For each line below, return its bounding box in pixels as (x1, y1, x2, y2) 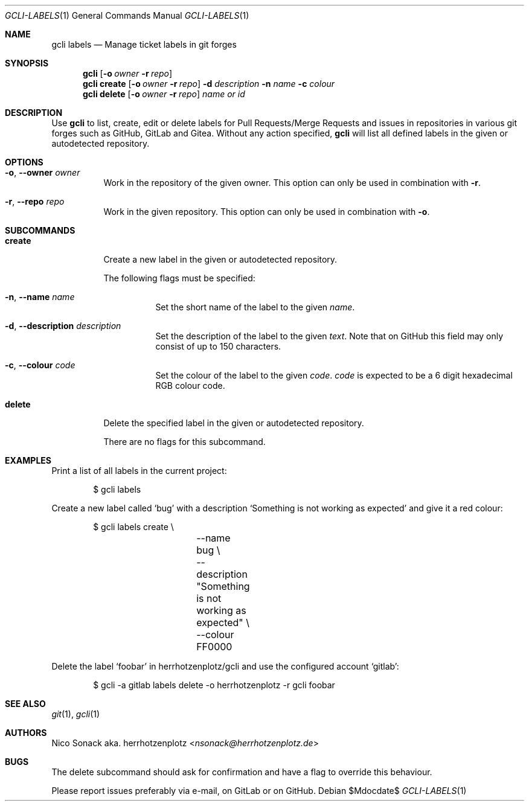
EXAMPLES (5, 455, 51, 465)
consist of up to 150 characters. (155, 341, 281, 351)
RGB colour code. (155, 380, 225, 391)
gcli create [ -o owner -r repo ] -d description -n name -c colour (83, 78, 335, 89)
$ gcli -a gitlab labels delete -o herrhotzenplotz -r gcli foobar (93, 680, 335, 690)
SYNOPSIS (5, 58, 49, 68)
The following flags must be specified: (103, 273, 255, 283)
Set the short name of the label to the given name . (155, 302, 355, 312)
